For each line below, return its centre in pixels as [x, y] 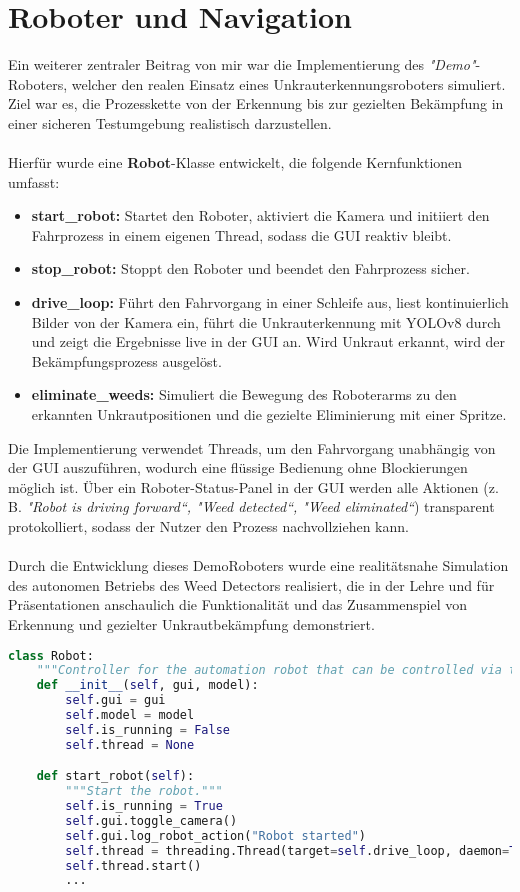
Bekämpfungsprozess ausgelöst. [126, 360]
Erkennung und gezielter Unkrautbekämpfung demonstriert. [191, 623]
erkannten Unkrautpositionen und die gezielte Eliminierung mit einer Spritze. [269, 414]
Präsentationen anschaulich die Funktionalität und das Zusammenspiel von [237, 604]
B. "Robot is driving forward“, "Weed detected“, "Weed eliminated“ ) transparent [251, 506]
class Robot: [51, 655]
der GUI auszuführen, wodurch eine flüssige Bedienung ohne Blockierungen [238, 467]
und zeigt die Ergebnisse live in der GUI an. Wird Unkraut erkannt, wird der [268, 341]
